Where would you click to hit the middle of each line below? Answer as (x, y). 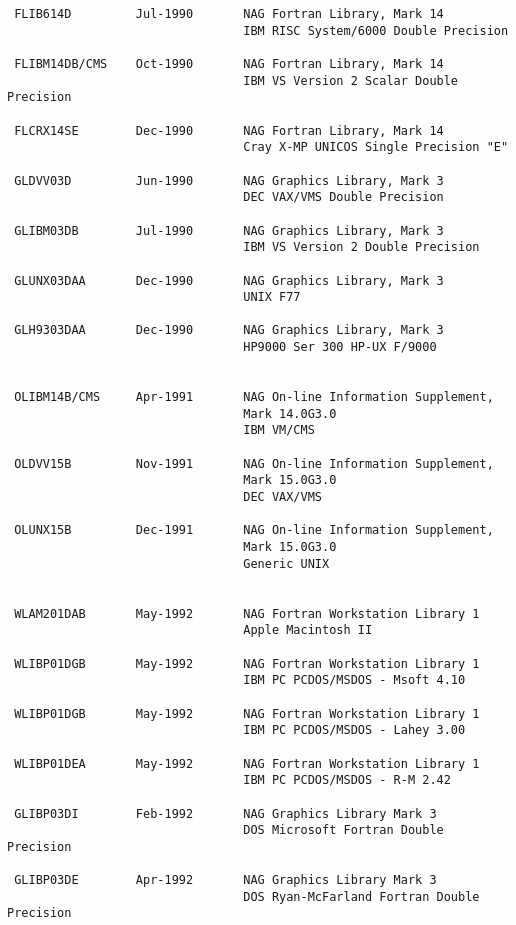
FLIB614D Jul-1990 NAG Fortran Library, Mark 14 (229, 14)
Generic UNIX (286, 563)
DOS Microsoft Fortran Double (343, 830)
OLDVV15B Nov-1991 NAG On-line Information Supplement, (254, 463)
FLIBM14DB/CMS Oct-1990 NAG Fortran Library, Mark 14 (229, 63)
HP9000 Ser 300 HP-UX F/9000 (340, 347)
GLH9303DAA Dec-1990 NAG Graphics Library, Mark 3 (229, 330)
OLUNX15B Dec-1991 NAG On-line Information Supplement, (254, 530)
